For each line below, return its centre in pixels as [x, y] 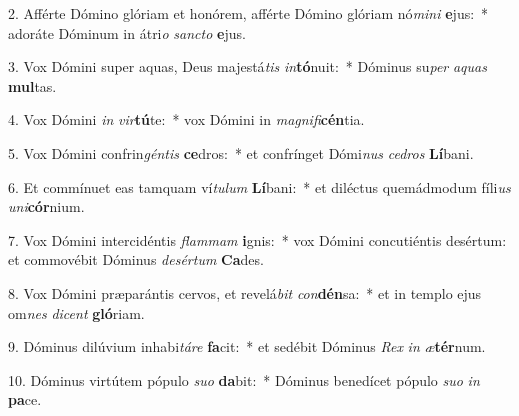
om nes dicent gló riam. [76, 312]
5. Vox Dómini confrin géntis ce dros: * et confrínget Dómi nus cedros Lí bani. [241, 152]
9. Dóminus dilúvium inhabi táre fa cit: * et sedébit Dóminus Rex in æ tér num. [247, 346]
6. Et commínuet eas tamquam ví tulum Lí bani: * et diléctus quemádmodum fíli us [259, 186]
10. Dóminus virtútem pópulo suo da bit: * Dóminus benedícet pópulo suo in [244, 379]
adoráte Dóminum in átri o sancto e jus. [127, 32]
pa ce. [25, 399]
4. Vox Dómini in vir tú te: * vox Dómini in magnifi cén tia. [186, 119]
